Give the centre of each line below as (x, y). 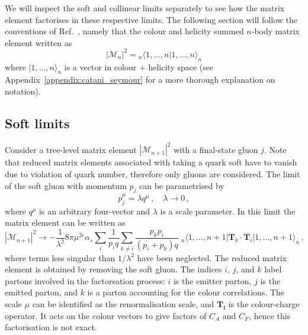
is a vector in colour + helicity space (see (139, 66)
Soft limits (37, 123)
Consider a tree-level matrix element (71, 149)
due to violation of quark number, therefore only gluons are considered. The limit (153, 173)
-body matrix (275, 31)
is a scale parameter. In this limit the (228, 211)
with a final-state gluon (216, 149)
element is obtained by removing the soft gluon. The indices (113, 269)
